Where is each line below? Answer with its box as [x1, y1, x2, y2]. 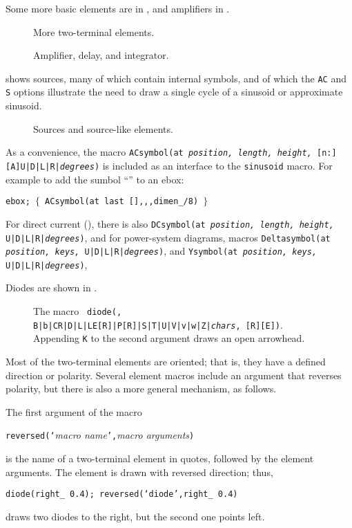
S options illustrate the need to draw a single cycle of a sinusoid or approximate [6, 84, 343, 99]
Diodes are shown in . [6, 280, 97, 295]
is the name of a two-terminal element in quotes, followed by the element [6, 451, 314, 466]
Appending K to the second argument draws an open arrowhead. [33, 331, 305, 345]
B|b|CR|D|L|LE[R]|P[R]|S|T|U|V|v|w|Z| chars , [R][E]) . [33, 317, 283, 331]
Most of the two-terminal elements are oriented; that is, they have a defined [6, 354, 326, 369]
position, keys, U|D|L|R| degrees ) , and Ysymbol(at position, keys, [6, 244, 317, 258]
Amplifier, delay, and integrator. [33, 48, 169, 62]
